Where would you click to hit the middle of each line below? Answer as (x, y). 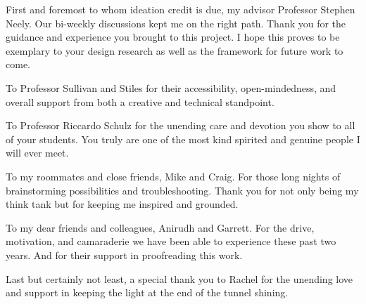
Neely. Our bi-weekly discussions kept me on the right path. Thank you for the (176, 23)
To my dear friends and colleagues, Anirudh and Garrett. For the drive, (160, 227)
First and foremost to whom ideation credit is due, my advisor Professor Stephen (181, 9)
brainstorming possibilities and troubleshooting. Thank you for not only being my (182, 190)
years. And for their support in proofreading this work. (124, 255)
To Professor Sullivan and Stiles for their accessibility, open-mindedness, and (171, 87)
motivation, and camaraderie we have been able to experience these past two (171, 241)
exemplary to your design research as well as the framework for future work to (175, 50)
